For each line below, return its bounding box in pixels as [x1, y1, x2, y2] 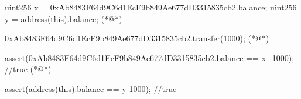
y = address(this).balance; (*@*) [5, 12, 122, 24]
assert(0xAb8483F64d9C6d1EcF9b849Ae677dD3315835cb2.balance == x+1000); [5, 51, 295, 63]
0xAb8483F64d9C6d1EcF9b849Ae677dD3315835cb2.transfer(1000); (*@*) [5, 32, 269, 44]
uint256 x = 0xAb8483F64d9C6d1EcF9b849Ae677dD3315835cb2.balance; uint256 [5, 1, 297, 13]
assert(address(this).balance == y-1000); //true [5, 82, 177, 94]
